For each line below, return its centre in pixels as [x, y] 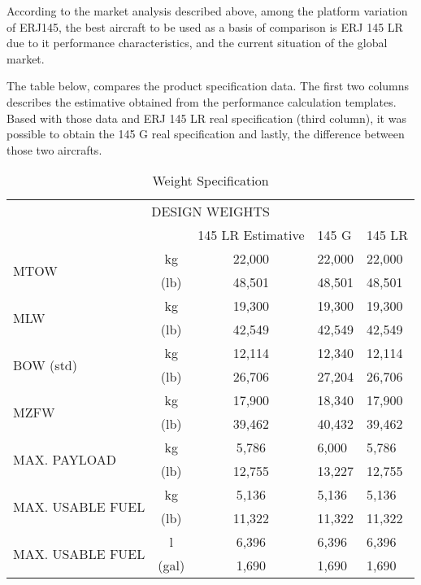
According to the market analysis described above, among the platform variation [207, 11]
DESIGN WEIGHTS [210, 212]
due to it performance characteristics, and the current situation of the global [197, 43]
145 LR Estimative [251, 235]
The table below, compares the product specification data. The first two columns [208, 86]
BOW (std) [45, 365]
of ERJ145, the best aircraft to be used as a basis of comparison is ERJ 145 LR [205, 26]
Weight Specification [210, 181]
